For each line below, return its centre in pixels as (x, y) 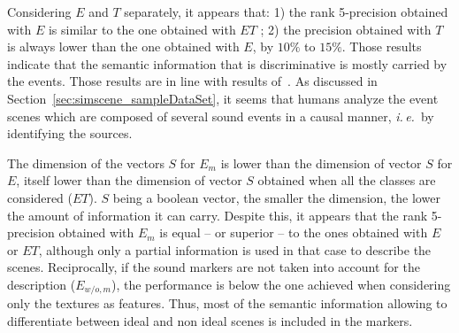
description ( (42, 284)
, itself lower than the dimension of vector (129, 180)
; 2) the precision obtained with (346, 29)
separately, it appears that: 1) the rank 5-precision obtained (286, 12)
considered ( (40, 197)
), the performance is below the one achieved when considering (281, 284)
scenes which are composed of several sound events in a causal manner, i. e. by (221, 116)
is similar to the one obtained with (142, 29)
